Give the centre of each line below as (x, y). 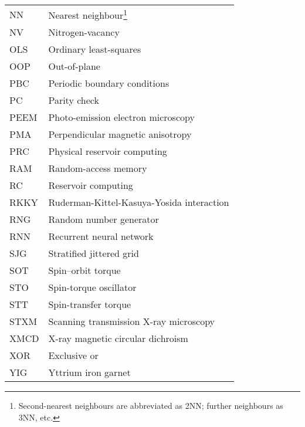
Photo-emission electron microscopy (121, 117)
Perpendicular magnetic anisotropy (120, 134)
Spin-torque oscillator (92, 287)
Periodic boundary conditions (109, 83)
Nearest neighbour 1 (88, 14)
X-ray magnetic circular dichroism (118, 338)
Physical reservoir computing (108, 151)
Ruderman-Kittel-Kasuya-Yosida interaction (139, 202)
